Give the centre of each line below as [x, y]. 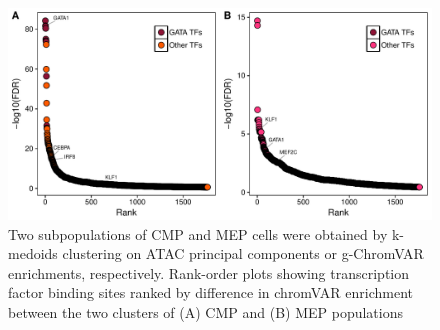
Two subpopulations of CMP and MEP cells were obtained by [198, 233]
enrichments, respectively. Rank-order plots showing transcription [209, 272]
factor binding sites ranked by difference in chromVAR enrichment [210, 292]
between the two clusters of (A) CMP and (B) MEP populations [205, 311]
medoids [33, 253]
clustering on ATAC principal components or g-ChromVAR [243, 253]
